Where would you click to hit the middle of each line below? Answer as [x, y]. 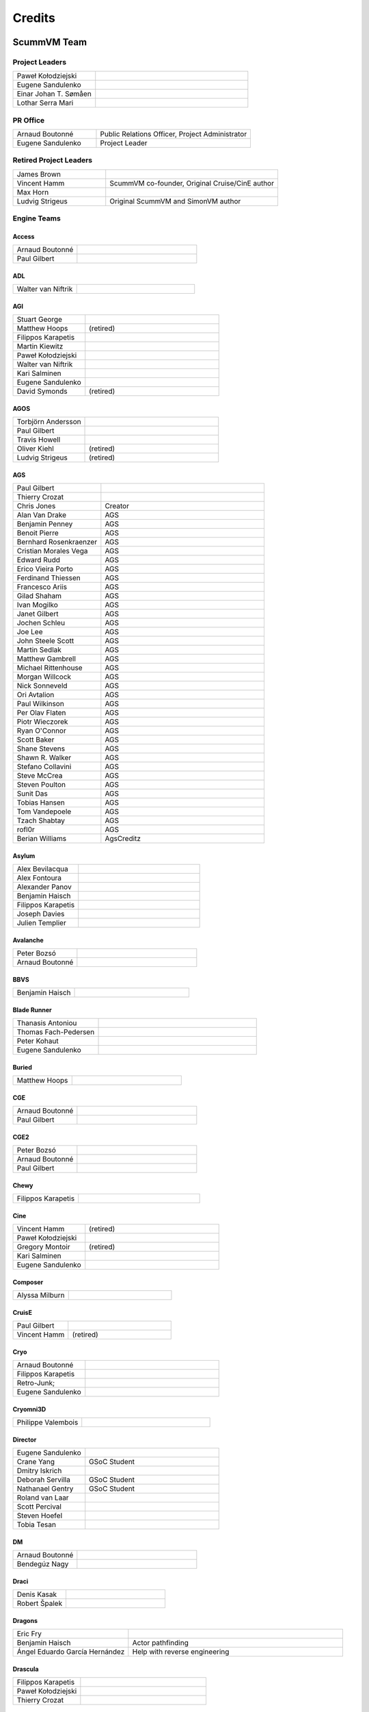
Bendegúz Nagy [43, 1564]
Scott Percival [39, 1507]
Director [25, 1439]
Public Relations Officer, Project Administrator [174, 134]
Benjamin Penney [45, 524]
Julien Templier [41, 923]
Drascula [26, 1669]
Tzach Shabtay [41, 820]
